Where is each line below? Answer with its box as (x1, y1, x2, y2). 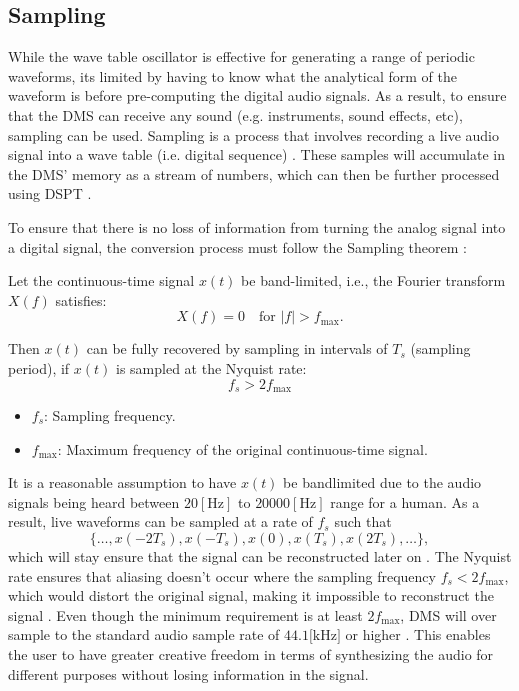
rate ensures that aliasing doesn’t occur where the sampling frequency (8, 565, 436, 586)
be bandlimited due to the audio (283, 472, 482, 493)
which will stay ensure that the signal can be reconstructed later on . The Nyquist (8, 545, 512, 566)
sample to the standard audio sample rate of (8, 624, 280, 645)
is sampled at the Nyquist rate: (116, 357, 307, 378)
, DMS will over (400, 604, 497, 625)
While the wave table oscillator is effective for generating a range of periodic (8, 46, 475, 67)
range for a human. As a (330, 491, 480, 512)
